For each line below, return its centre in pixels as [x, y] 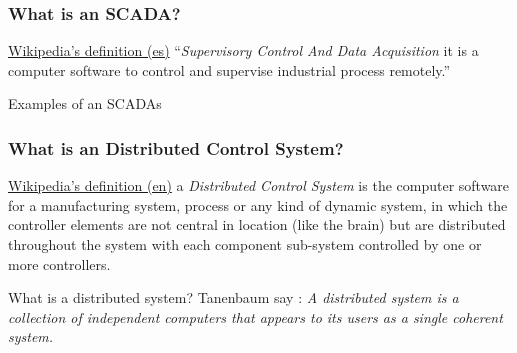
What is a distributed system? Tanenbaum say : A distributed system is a [233, 297]
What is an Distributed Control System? [176, 147]
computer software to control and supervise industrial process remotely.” [229, 69]
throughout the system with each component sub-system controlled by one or [245, 244]
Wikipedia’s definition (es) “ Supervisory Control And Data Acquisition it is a [243, 50]
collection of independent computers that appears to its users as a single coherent [255, 316]
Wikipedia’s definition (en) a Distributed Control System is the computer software [259, 185]
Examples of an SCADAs [85, 103]
